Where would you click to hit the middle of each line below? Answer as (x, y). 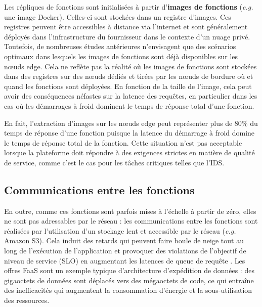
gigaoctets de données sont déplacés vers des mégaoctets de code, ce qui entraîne (129, 280)
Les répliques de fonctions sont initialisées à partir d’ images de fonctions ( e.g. (129, 7)
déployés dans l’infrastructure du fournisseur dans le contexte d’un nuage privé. (127, 36)
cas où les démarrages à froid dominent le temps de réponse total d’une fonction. (129, 105)
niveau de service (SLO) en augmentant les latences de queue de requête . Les (125, 260)
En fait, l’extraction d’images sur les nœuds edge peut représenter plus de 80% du (131, 123)
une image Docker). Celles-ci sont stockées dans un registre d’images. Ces (118, 16)
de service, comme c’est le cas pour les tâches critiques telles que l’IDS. (114, 162)
